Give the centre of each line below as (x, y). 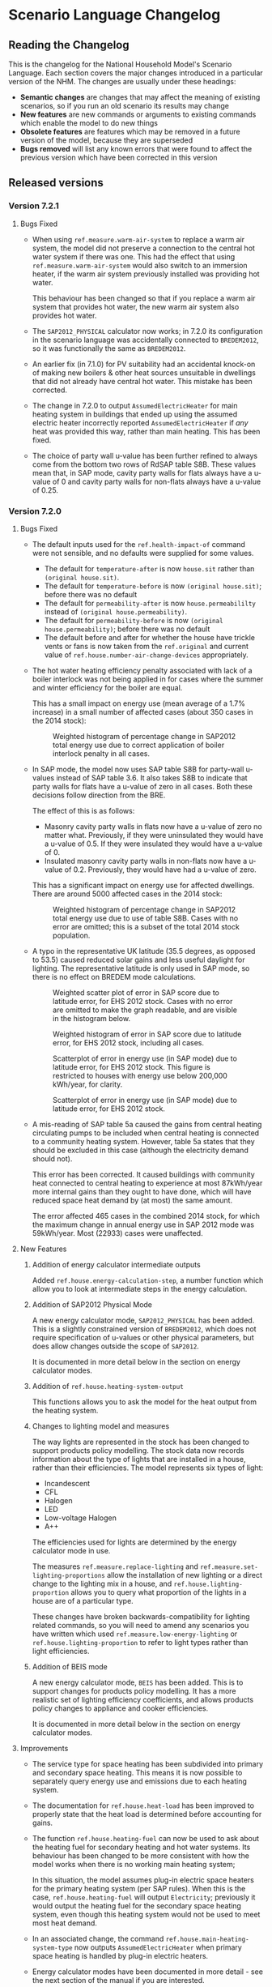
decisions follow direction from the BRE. (99, 795)
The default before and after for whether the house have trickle (149, 637)
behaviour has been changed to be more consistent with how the (140, 1855)
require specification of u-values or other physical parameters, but (143, 1337)
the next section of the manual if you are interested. (118, 1980)
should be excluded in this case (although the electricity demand (140, 1150)
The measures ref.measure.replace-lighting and (115, 1566)
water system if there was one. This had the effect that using (134, 256)
